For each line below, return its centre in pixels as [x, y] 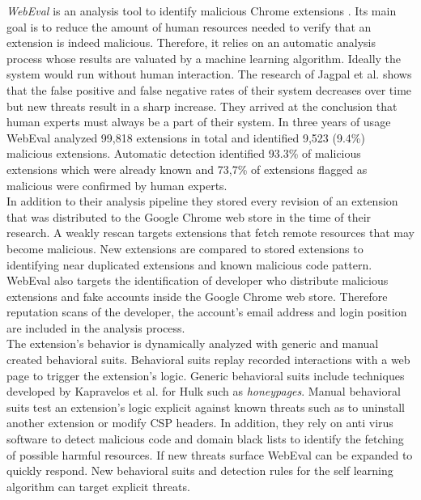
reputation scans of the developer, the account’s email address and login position [207, 312]
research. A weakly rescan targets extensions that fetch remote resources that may [210, 233]
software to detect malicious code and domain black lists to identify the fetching [205, 439]
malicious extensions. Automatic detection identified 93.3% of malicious [184, 153]
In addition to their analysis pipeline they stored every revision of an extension [202, 201]
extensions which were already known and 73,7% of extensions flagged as [187, 169]
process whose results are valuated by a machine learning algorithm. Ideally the [204, 58]
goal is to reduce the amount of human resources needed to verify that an [189, 26]
